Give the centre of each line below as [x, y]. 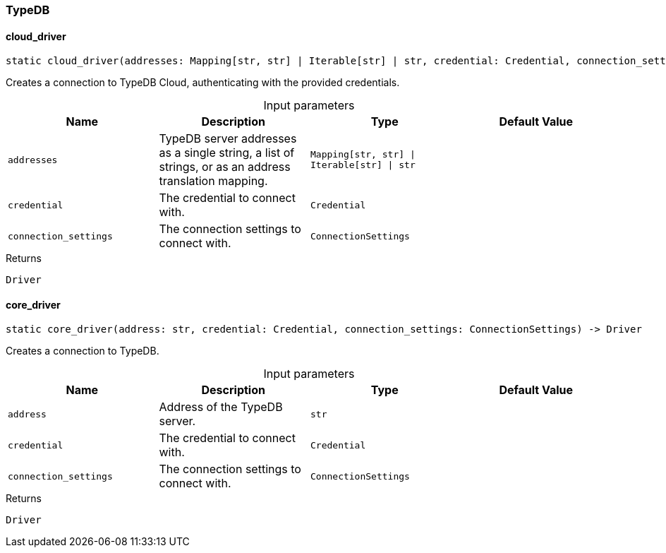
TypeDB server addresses [228, 139]
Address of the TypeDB [221, 407]
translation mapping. [213, 181]
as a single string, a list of [227, 153]
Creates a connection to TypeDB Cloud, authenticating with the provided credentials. [203, 83]
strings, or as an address [225, 167]
